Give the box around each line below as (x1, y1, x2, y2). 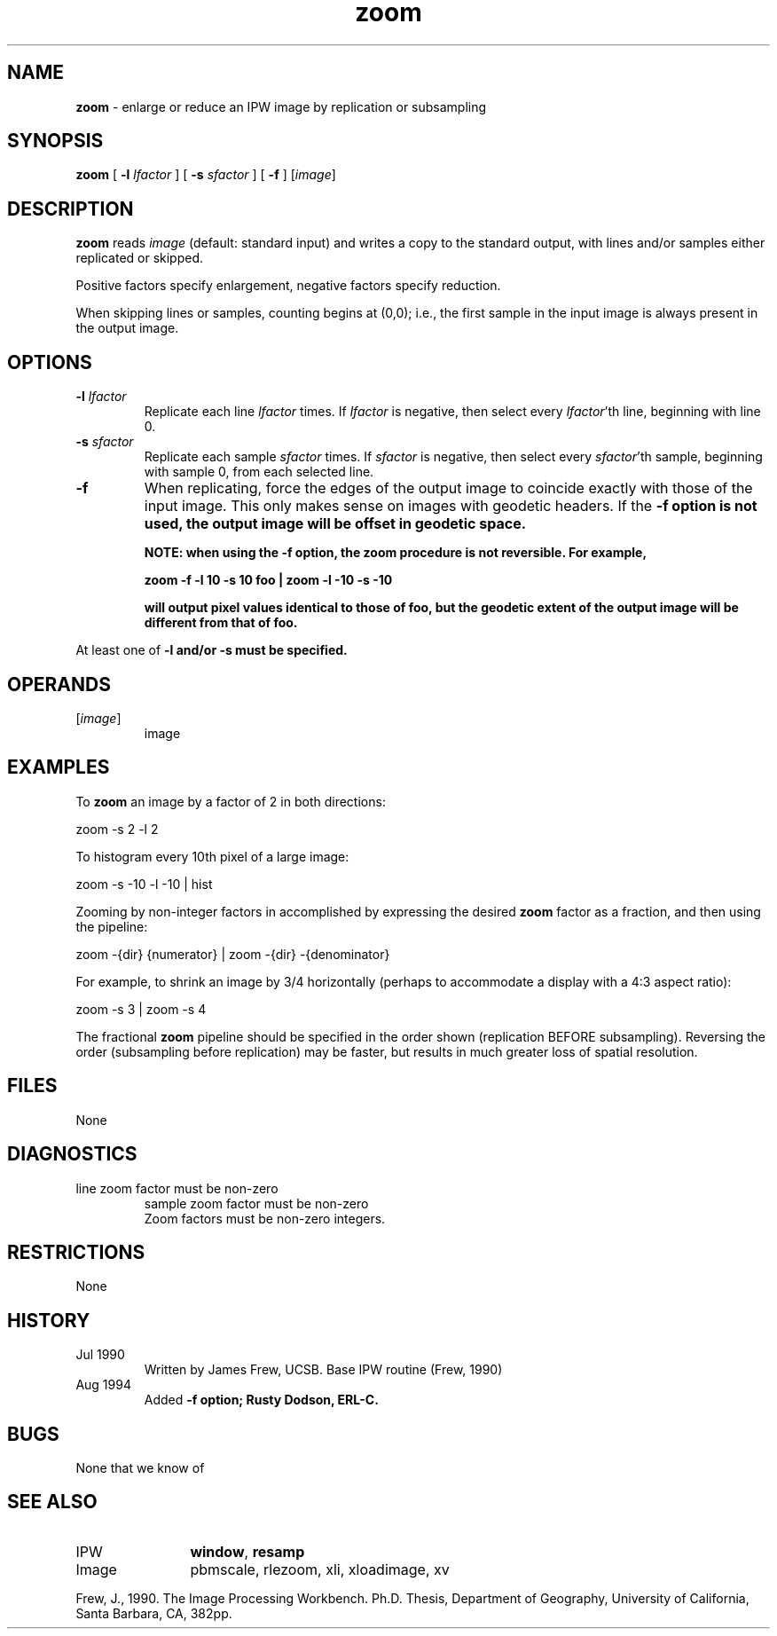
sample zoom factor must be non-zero (144, 1195, 369, 1211)
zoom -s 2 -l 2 (75, 821, 159, 837)
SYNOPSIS (7, 130, 104, 153)
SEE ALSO (7, 1490, 98, 1514)
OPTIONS (7, 350, 92, 374)
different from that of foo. (144, 615, 298, 631)
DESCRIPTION (7, 197, 134, 220)
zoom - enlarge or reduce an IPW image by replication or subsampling (75, 98, 487, 114)
